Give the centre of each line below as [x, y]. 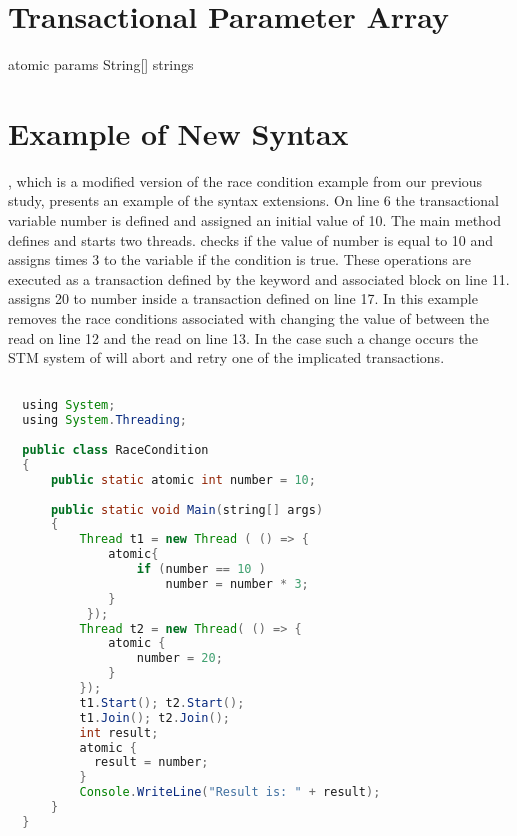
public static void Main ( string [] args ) [187, 509]
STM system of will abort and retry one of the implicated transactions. [226, 357]
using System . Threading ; [105, 420]
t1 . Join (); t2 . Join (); [154, 717]
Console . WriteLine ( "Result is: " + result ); [230, 792]
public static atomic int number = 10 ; [183, 479]
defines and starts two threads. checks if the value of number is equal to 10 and [251, 239]
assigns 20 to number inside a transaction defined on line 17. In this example [243, 298]
